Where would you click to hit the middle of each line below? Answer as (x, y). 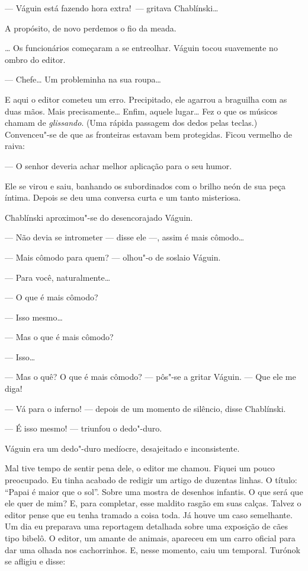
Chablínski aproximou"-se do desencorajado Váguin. (99, 217)
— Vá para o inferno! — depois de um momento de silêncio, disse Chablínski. (145, 408)
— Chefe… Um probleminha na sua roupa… (83, 79)
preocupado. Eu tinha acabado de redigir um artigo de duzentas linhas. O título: (151, 480)
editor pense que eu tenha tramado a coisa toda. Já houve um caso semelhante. (149, 514)
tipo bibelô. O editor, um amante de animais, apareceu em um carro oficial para (150, 538)
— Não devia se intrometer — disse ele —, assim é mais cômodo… (125, 237)
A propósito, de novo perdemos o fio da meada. (91, 28)
